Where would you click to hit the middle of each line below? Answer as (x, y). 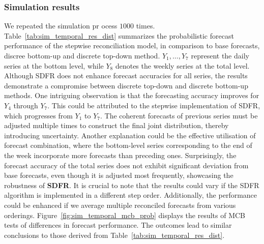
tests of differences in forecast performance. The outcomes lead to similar (118, 225)
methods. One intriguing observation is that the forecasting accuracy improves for (132, 95)
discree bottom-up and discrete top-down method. (82, 55)
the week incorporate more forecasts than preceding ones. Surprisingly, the (120, 155)
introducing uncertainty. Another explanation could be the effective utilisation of (130, 135)
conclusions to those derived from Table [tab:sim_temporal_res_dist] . (114, 235)
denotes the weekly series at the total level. (182, 65)
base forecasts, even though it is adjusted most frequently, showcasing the (119, 175)
